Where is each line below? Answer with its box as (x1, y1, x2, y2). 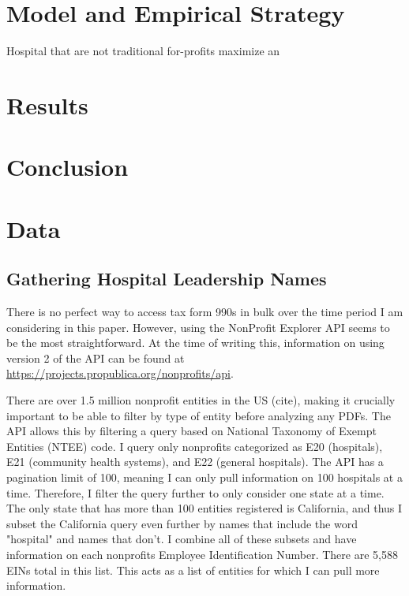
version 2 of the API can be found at (6, 349, 185, 366)
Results (6, 88, 88, 121)
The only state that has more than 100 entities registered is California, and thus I (6, 500, 403, 516)
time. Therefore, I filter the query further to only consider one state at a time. (6, 484, 385, 501)
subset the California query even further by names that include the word (6, 515, 358, 531)
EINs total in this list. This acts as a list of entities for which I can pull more (6, 561, 380, 578)
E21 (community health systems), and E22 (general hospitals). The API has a (6, 453, 384, 470)
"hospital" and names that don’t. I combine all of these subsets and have (6, 531, 357, 547)
